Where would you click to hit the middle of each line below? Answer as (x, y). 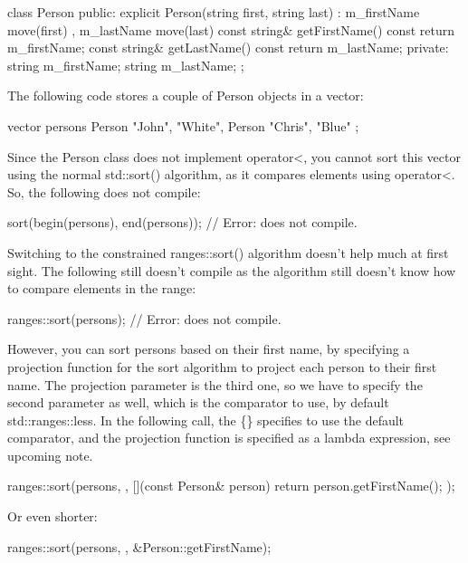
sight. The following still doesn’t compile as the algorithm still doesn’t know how (232, 270)
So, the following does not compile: (104, 191)
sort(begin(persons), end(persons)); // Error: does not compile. (182, 222)
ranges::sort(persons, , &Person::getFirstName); (139, 546)
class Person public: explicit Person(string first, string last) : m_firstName (214, 12)
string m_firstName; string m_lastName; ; (126, 65)
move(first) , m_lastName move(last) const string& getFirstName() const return (231, 29)
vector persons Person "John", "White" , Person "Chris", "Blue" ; (183, 125)
